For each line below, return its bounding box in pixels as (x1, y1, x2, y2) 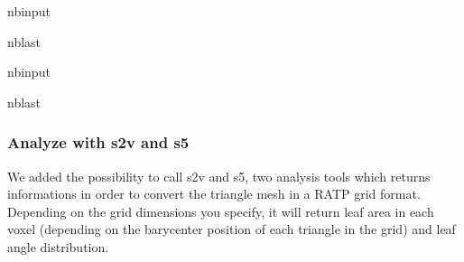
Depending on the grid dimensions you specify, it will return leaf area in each (7, 201, 434, 220)
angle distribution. (7, 237, 109, 256)
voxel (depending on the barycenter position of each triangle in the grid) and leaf (7, 220, 456, 239)
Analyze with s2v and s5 (7, 131, 190, 154)
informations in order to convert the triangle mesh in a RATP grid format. (7, 184, 421, 203)
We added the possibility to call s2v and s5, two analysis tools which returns (7, 166, 431, 185)
